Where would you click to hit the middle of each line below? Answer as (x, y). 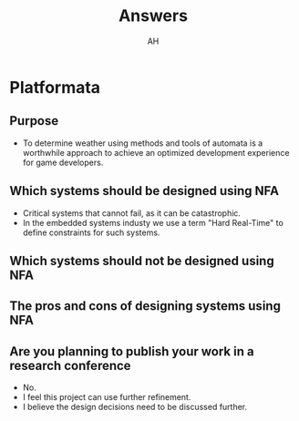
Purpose (34, 121)
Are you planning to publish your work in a (132, 351)
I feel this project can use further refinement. (107, 397)
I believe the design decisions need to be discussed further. (135, 407)
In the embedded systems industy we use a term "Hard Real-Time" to (153, 222)
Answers (153, 16)
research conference (70, 365)
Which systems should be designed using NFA (144, 191)
